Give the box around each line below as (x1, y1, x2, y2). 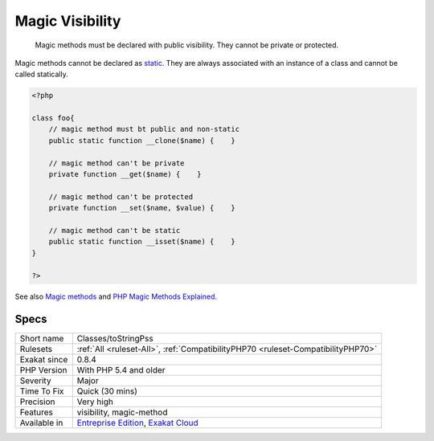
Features (19, 406, 54, 418)
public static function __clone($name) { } (48, 136, 236, 145)
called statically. (14, 69, 68, 80)
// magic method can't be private (48, 158, 185, 168)
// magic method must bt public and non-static (48, 125, 240, 134)
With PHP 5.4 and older (76, 365, 166, 376)
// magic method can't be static (48, 226, 181, 235)
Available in (19, 418, 63, 429)
